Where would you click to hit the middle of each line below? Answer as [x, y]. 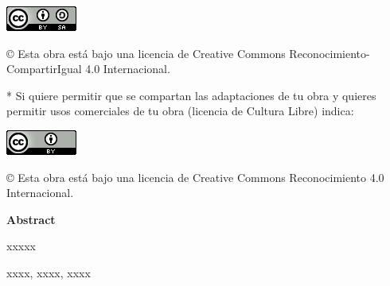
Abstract [31, 219]
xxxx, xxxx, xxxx [49, 272]
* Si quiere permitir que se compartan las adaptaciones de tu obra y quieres [191, 95]
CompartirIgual [44, 69]
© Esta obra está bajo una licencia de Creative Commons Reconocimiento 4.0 [195, 177]
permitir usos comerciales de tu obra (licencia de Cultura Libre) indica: [180, 111]
